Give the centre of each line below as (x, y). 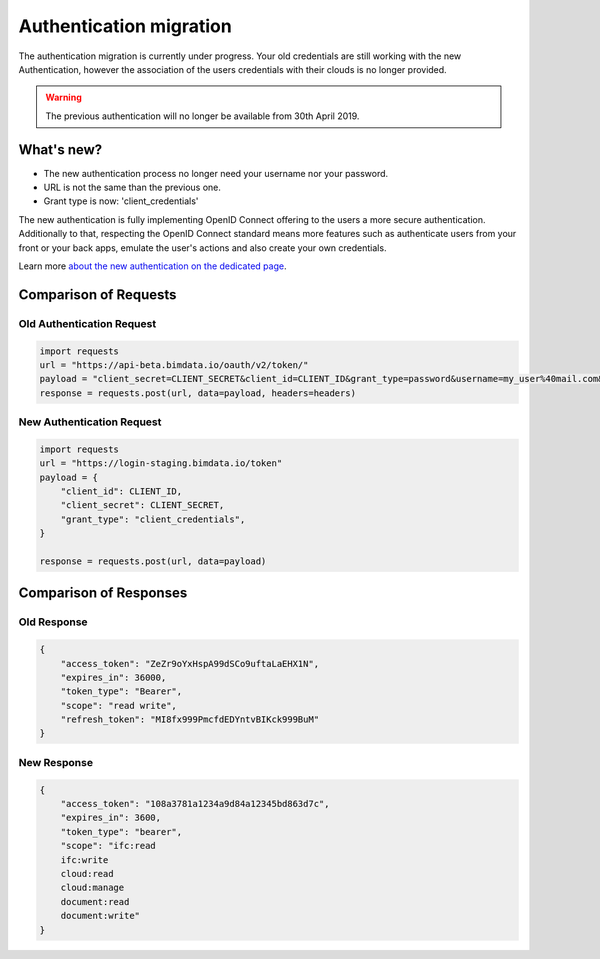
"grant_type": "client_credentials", (153, 519)
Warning (63, 97)
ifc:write (84, 859)
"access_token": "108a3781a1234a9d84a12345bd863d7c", (195, 803)
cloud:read (87, 873)
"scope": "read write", (118, 705)
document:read (95, 901)
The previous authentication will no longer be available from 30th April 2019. (202, 116)
